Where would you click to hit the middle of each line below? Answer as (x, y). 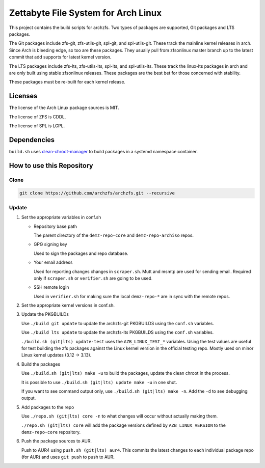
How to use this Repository (51, 165)
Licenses (23, 96)
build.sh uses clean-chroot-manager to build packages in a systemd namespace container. (104, 151)
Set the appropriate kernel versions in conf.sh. (68, 305)
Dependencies (32, 140)
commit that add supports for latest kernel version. (60, 57)
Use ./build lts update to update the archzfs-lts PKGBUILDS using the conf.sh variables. (118, 332)
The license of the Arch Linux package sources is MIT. (64, 108)
